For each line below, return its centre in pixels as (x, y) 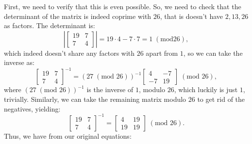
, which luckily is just (206, 89)
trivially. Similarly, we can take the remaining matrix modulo (95, 99)
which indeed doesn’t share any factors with (69, 53)
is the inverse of (110, 89)
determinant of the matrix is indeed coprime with (78, 16)
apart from (162, 53)
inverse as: (19, 62)
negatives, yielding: (32, 108)
